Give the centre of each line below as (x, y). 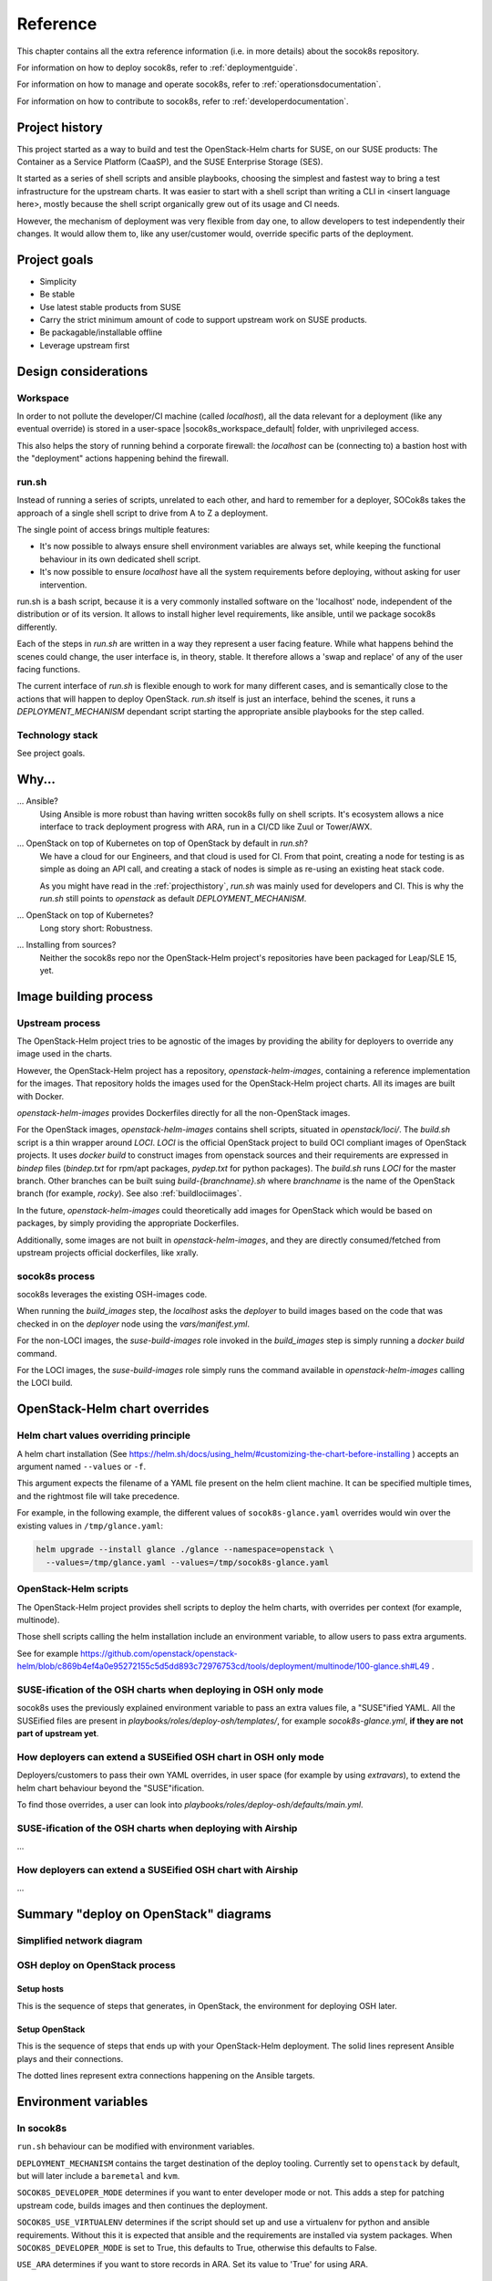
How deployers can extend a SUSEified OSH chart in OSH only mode (170, 1756)
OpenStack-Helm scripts (73, 1589)
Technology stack (57, 734)
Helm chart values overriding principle (104, 1435)
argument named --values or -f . (81, 1466)
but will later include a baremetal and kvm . (98, 2175)
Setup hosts (40, 1989)
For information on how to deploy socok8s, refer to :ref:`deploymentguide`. (157, 68)
